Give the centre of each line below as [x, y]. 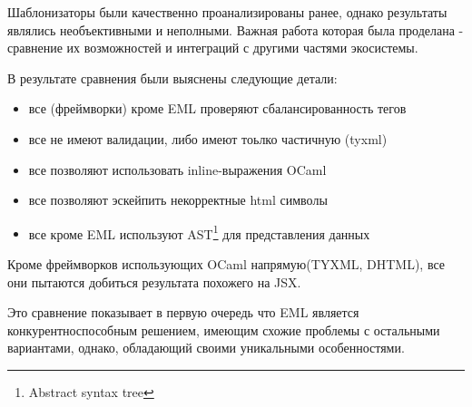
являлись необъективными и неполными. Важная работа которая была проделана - [236, 29]
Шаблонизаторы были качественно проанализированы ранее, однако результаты [227, 12]
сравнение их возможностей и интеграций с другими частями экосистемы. [213, 48]
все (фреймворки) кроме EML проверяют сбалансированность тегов [217, 108]
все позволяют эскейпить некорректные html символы [178, 200]
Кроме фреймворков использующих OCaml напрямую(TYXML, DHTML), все [226, 264]
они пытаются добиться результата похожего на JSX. [154, 281]
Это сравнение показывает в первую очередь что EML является [183, 312]
